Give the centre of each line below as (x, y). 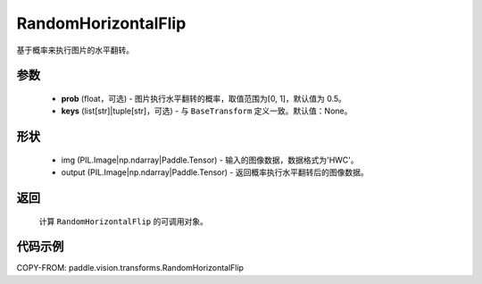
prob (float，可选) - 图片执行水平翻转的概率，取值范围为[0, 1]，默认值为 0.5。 (204, 98)
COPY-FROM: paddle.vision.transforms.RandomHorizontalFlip (130, 268)
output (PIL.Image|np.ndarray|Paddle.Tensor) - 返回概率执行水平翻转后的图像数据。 (215, 172)
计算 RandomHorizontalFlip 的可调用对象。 (124, 221)
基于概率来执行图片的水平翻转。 (75, 50)
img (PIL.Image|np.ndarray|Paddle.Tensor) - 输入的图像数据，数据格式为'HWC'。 (210, 160)
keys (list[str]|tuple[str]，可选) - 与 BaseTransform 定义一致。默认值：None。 (207, 111)
